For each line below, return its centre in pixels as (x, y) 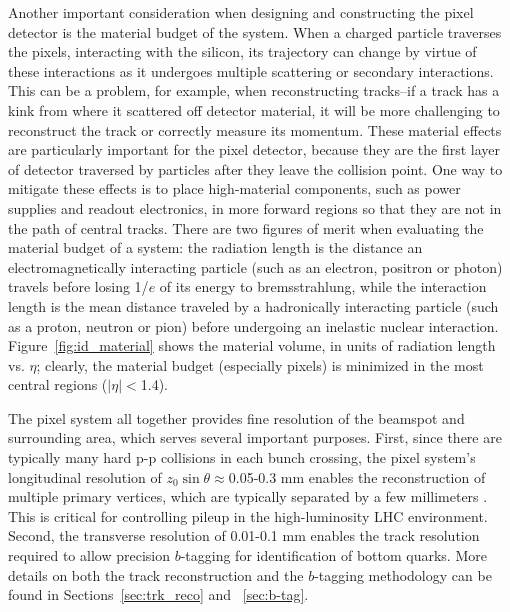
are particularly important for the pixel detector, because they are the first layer (254, 149)
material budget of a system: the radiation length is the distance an (215, 247)
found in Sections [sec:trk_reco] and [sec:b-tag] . (158, 594)
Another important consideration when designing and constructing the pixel (241, 12)
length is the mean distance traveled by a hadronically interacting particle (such (253, 305)
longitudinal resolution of (85, 476)
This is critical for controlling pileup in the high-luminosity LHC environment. (248, 515)
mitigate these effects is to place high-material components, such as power (234, 188)
